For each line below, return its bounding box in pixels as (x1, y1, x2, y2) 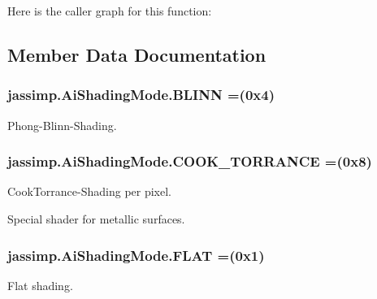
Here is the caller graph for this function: (7, 2, 212, 19)
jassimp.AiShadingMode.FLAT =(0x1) (7, 245, 265, 265)
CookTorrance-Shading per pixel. (7, 183, 171, 200)
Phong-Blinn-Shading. (7, 116, 117, 133)
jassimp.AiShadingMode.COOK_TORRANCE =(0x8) (7, 151, 372, 171)
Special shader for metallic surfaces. (7, 210, 185, 227)
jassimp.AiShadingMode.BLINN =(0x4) (7, 84, 275, 105)
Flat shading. (7, 276, 73, 293)
